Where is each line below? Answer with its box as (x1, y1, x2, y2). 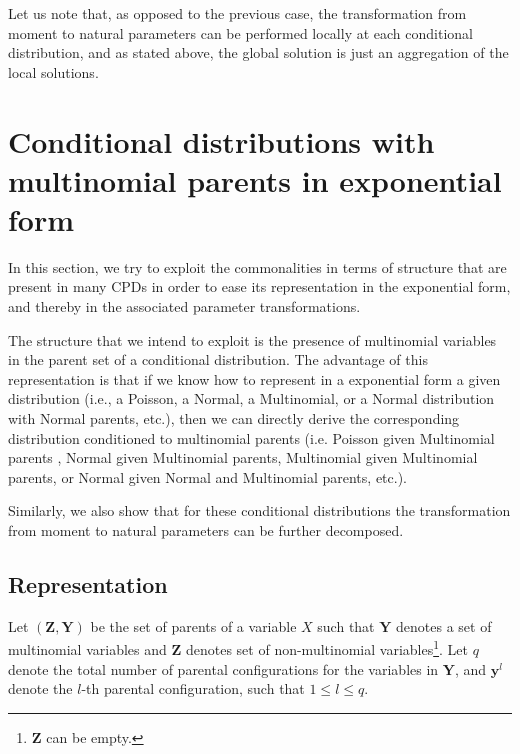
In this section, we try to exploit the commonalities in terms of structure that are (8, 256, 507, 277)
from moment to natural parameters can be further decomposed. (8, 520, 404, 540)
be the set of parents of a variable (90, 615, 297, 636)
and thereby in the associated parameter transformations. (8, 296, 361, 317)
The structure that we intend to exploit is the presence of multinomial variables (8, 329, 497, 350)
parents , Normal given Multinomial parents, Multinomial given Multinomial (8, 447, 478, 468)
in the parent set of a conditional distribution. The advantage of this (8, 349, 428, 370)
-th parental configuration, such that (81, 678, 305, 699)
